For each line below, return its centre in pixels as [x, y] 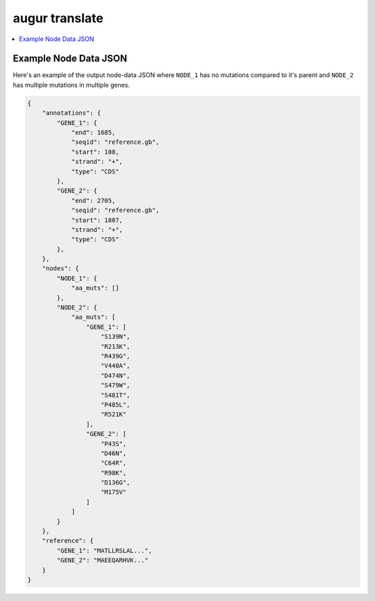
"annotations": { [72, 113]
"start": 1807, [97, 220]
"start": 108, [95, 152]
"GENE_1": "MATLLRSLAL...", [105, 550]
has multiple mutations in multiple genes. [72, 85]
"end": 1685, [93, 132]
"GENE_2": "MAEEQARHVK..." [102, 560]
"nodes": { [60, 269]
